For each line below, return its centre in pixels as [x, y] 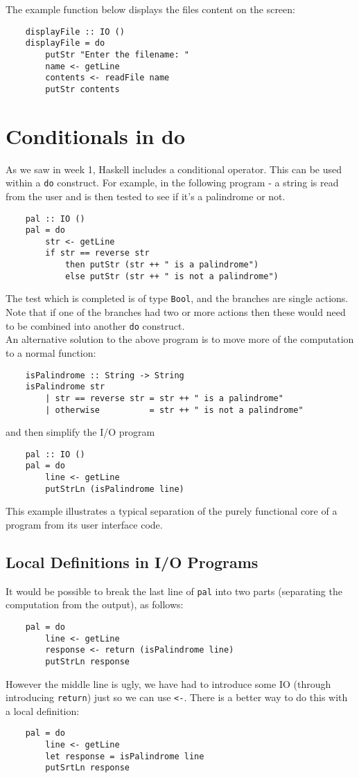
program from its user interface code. [84, 524]
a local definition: [43, 710]
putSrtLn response [87, 768]
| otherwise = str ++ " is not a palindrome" [174, 410]
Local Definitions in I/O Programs [132, 562]
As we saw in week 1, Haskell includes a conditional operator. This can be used [174, 169]
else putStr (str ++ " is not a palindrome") [172, 276]
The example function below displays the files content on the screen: [150, 9]
